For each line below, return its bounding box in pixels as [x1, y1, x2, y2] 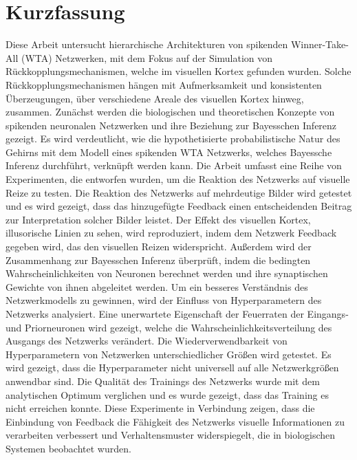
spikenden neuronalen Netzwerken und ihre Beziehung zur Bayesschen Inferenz [6, 118, 337, 132]
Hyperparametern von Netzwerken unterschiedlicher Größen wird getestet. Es [6, 347, 332, 361]
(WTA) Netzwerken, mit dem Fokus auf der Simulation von [21, 50, 273, 65]
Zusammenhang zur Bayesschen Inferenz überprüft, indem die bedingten [6, 252, 311, 267]
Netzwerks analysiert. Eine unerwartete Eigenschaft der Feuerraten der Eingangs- [6, 307, 349, 320]
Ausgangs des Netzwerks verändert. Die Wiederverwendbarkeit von [6, 333, 288, 348]
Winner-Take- [290, 37, 349, 52]
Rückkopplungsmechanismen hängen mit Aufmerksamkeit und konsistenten [6, 77, 322, 91]
